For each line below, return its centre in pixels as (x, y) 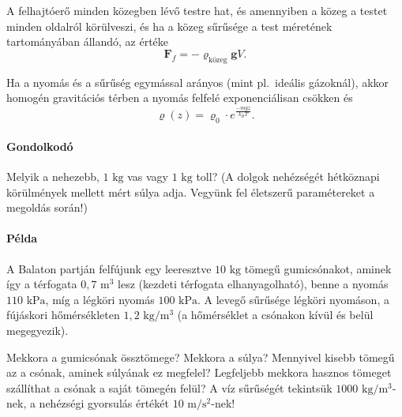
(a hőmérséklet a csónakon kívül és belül (275, 315)
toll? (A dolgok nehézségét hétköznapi (288, 176)
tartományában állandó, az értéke (88, 41)
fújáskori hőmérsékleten (63, 315)
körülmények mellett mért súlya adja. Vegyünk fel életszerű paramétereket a (191, 192)
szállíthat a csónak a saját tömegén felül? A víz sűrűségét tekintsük (169, 387)
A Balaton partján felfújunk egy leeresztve (109, 268)
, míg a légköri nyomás (100, 299)
